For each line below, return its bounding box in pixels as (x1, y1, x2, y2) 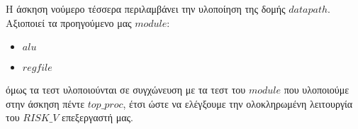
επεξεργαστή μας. (62, 110, 133, 125)
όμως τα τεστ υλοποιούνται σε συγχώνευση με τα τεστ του (6, 82, 246, 97)
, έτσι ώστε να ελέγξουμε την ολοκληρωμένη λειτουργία (123, 96, 353, 111)
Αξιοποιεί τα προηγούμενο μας (6, 15, 132, 30)
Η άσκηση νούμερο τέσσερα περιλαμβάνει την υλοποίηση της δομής (6, 1, 286, 16)
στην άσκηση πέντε (6, 96, 85, 111)
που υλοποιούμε (284, 82, 349, 97)
